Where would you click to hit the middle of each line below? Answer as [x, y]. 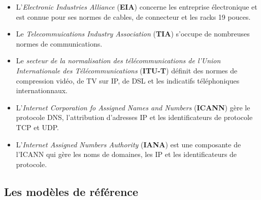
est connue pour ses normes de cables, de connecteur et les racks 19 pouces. [133, 16]
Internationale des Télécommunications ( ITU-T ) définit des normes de [127, 70]
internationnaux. [42, 90]
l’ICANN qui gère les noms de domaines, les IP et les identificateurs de [126, 154]
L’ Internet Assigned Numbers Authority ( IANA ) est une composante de [128, 144]
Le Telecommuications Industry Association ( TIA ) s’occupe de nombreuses [133, 34]
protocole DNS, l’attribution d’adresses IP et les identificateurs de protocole [134, 117]
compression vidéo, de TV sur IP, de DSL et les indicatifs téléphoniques [128, 80]
